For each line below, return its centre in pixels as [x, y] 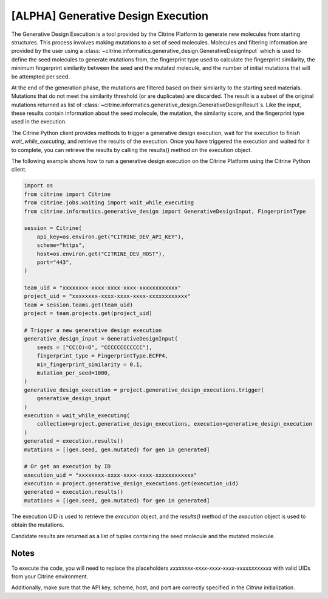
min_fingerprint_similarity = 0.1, [90, 364]
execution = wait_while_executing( [77, 415]
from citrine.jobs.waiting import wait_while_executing [109, 203]
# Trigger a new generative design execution [93, 331]
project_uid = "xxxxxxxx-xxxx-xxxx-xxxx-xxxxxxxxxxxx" [107, 296]
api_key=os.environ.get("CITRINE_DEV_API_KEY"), [111, 237]
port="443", [55, 262]
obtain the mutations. [38, 525]
